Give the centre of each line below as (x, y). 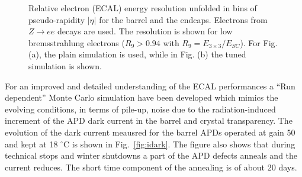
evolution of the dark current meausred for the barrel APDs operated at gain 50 (150, 132)
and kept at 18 (31, 144)
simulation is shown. (65, 65)
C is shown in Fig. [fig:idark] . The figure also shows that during (179, 144)
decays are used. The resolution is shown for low (145, 31)
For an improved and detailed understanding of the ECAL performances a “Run (150, 86)
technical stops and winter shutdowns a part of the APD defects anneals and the (151, 155)
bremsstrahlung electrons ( (77, 42)
